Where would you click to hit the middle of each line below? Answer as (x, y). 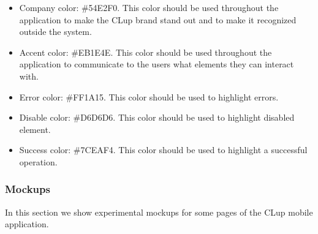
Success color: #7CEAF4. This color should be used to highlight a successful (163, 150)
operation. (38, 161)
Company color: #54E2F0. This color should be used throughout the (149, 7)
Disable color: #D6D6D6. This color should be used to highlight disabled (157, 117)
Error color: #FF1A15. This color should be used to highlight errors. (149, 96)
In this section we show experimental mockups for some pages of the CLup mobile (159, 212)
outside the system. (55, 32)
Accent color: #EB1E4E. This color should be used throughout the (146, 52)
